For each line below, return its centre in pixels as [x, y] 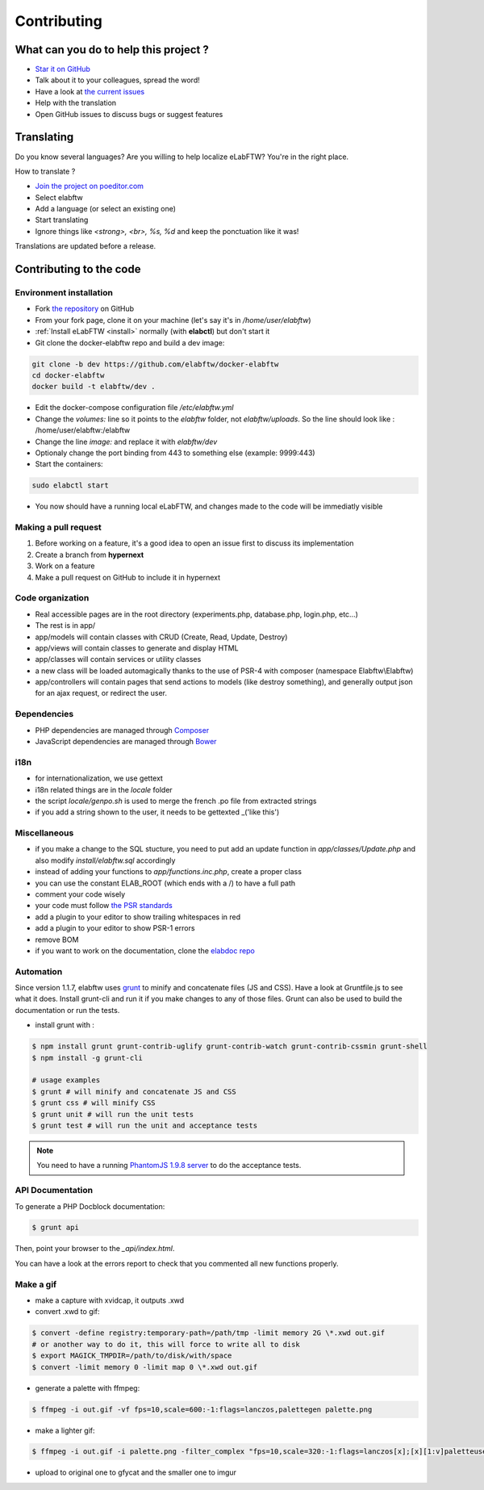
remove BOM [57, 940]
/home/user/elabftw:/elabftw [83, 430]
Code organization [52, 598]
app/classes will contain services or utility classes [118, 659]
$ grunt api [56, 1228]
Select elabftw [59, 197]
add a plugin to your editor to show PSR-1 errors [115, 928]
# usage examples [66, 1080]
